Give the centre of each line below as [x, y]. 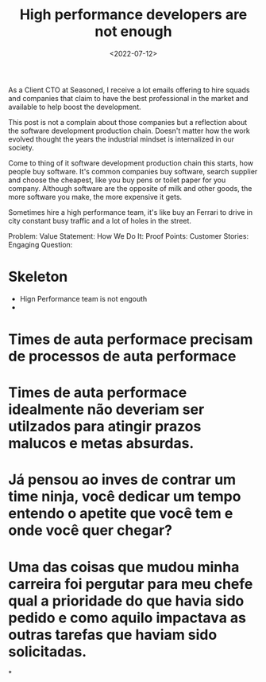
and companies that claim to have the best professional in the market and [128, 98]
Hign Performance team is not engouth [83, 298]
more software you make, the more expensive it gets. [95, 197]
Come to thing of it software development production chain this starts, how [131, 163]
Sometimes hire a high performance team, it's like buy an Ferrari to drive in [131, 212]
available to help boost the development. [75, 107]
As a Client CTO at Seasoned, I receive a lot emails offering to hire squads [129, 90]
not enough [133, 31]
